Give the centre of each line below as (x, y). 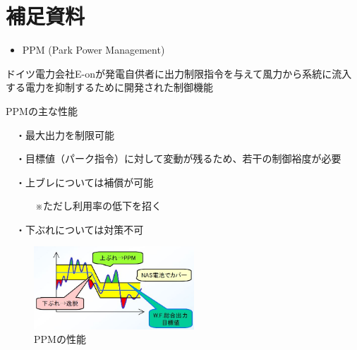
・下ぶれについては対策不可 (79, 229)
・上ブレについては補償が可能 (84, 182)
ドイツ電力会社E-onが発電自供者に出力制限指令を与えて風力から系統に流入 (179, 73)
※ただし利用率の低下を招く (98, 206)
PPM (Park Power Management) (93, 50)
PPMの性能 (60, 339)
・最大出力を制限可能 (65, 134)
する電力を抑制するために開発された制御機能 (109, 87)
